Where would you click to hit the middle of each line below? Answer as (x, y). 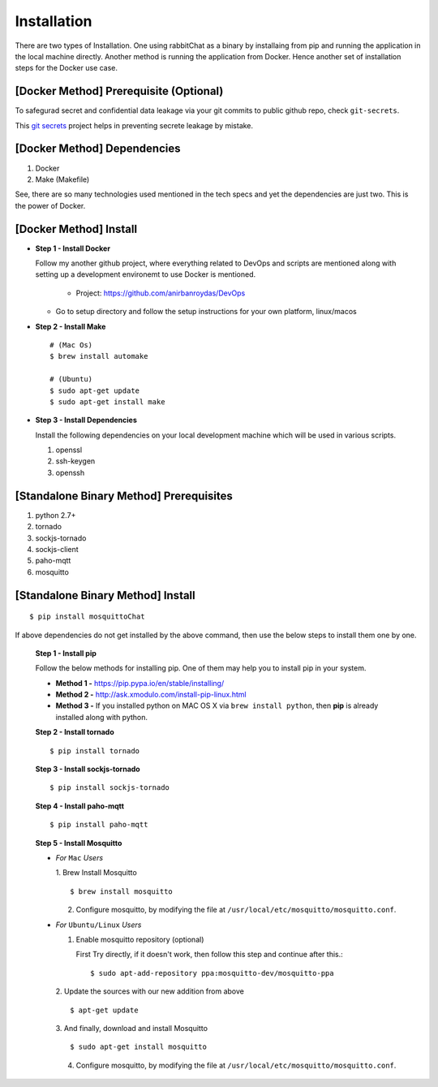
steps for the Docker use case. (66, 68)
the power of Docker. (50, 205)
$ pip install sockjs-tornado (110, 788)
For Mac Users (79, 857)
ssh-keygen (75, 461)
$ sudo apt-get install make (107, 401)
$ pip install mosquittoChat (87, 617)
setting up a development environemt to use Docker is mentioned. (146, 274)
